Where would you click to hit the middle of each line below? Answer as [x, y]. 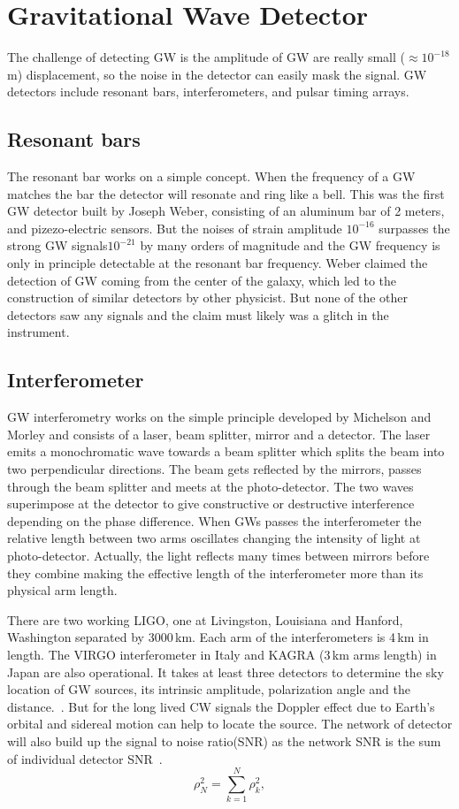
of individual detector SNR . [85, 758]
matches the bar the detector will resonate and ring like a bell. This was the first [226, 193]
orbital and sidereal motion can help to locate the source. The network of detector [230, 724]
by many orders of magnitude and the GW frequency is [290, 245]
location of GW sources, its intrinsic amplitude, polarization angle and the [209, 689]
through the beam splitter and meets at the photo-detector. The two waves [210, 486]
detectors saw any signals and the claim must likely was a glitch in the [198, 314]
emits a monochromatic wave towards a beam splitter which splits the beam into [226, 451]
